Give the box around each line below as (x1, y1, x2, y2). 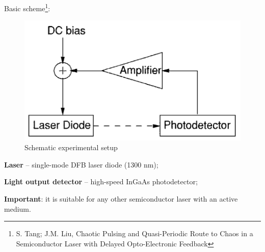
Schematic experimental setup (24, 142, 118, 153)
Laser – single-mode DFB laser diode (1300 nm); (4, 159, 158, 170)
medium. (4, 203, 31, 214)
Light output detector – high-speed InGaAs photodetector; (4, 176, 198, 187)
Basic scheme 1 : (4, 2, 50, 13)
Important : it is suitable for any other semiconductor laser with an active (4, 193, 238, 204)
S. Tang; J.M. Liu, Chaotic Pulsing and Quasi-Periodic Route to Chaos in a (16, 228, 253, 239)
